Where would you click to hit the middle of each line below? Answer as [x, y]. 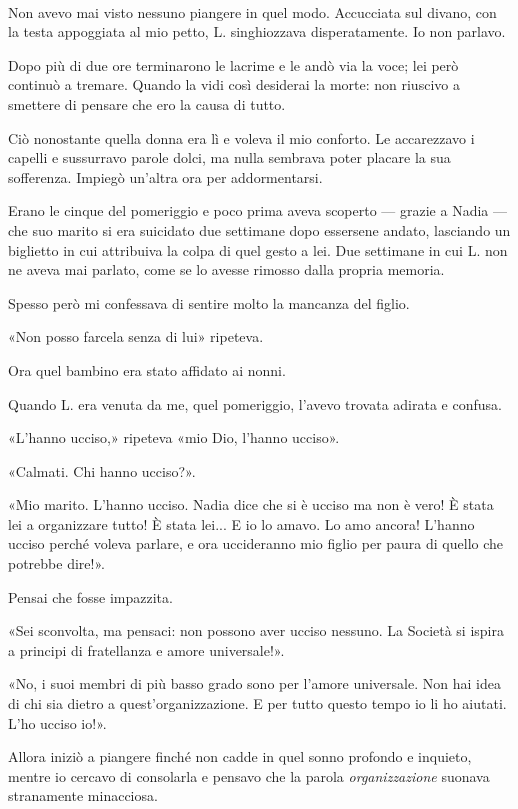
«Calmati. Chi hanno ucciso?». [102, 470]
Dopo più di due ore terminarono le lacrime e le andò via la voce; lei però [233, 64]
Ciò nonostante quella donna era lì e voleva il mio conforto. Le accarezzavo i [241, 137]
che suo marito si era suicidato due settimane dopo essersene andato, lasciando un [259, 229]
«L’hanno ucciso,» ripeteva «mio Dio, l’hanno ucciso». [174, 437]
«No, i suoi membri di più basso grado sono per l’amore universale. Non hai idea [254, 683]
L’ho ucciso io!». [57, 722]
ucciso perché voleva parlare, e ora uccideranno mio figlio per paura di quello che [256, 543]
